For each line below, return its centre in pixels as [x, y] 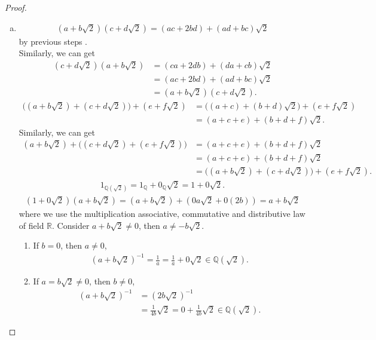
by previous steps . [53, 41]
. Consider [71, 225]
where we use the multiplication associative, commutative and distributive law [162, 214]
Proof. [16, 7]
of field [31, 225]
